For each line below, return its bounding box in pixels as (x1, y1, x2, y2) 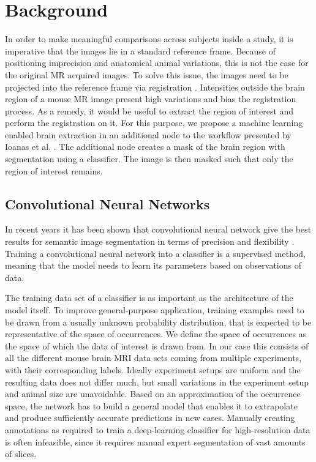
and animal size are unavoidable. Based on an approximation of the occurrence (5, 387, 301, 400)
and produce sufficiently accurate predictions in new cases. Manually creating (5, 411, 295, 424)
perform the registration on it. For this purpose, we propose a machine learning (5, 116, 303, 129)
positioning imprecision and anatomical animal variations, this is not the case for (5, 56, 309, 69)
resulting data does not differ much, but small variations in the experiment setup (5, 375, 309, 388)
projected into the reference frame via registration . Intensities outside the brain (5, 80, 305, 93)
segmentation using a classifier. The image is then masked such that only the (5, 152, 293, 165)
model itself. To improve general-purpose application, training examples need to (5, 304, 304, 316)
